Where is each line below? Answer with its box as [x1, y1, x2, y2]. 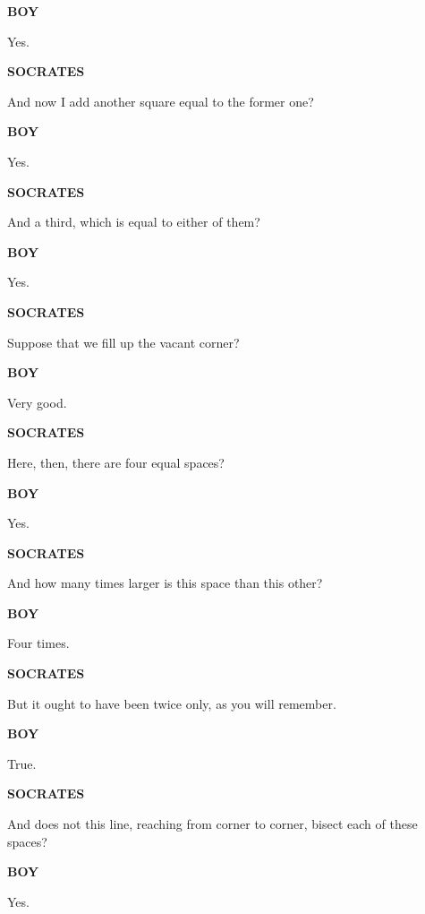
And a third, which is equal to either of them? [7, 212, 260, 231]
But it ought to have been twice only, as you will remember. [7, 694, 336, 712]
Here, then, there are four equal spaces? [7, 453, 225, 471]
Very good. [7, 392, 67, 411]
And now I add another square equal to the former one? [7, 91, 314, 110]
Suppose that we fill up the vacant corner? [7, 332, 240, 351]
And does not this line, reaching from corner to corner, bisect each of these [7, 815, 418, 833]
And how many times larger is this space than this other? [7, 573, 323, 592]
